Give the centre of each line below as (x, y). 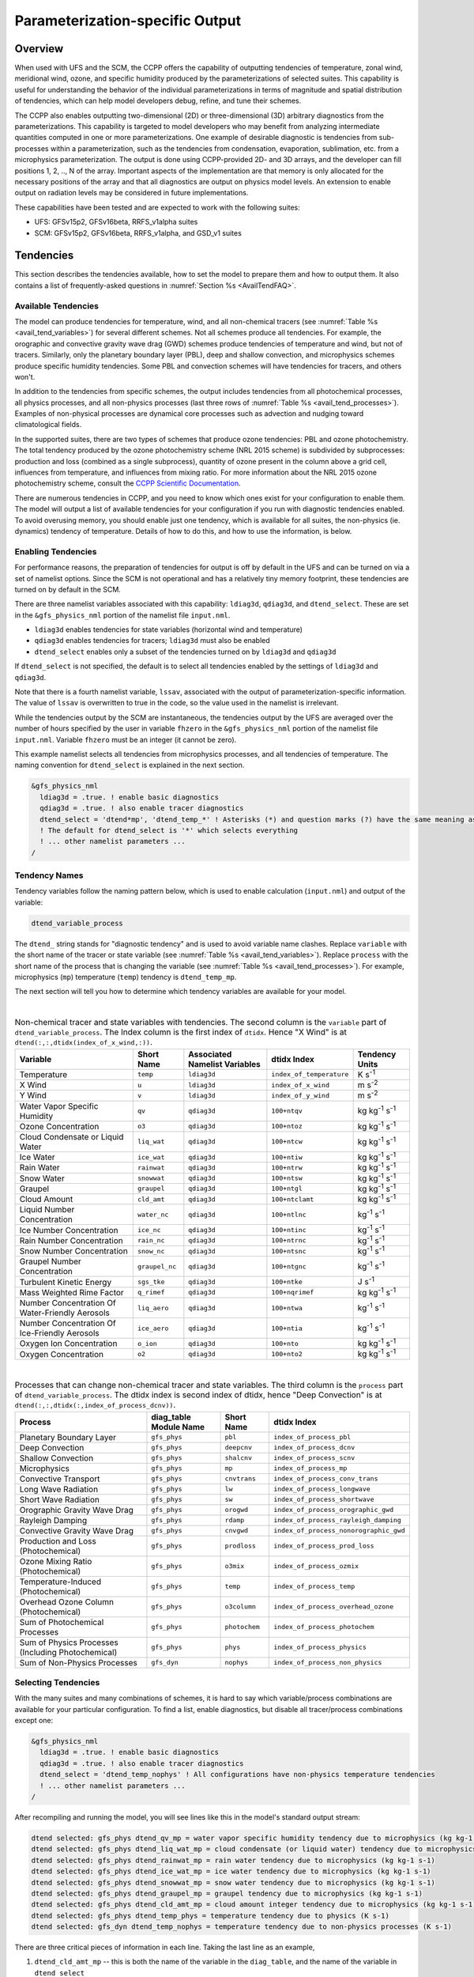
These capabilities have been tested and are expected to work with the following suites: (157, 207)
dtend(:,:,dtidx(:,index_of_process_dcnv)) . (95, 1405)
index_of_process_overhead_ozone (334, 1607)
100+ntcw (287, 1142)
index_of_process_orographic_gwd (334, 1510)
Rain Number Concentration (71, 1240)
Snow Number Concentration (73, 1251)
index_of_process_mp (310, 1468)
